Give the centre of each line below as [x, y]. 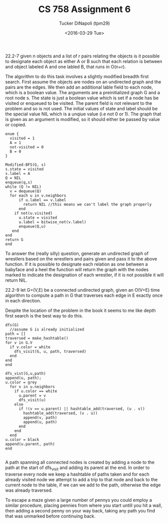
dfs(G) [12, 325]
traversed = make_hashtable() [37, 338]
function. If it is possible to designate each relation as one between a [77, 264]
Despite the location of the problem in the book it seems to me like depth [80, 310]
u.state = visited [38, 218]
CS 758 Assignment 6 [85, 9]
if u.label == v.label [42, 200]
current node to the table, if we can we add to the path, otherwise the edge [83, 485]
